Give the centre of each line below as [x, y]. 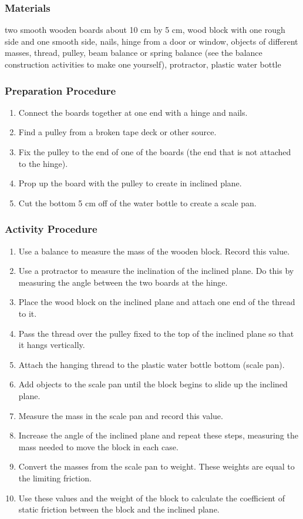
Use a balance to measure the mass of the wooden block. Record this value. [154, 251]
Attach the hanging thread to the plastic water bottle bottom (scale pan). [151, 364]
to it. [28, 313]
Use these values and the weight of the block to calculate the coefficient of [152, 498]
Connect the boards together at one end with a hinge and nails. [133, 112]
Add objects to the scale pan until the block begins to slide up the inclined [153, 384]
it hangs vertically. [52, 345]
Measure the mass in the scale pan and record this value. [121, 415]
